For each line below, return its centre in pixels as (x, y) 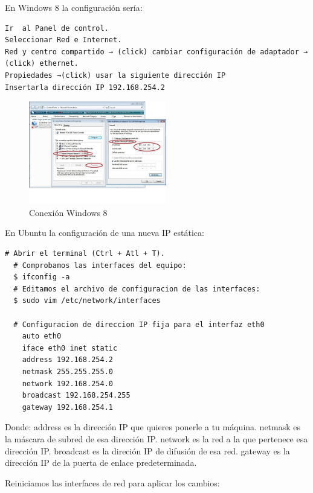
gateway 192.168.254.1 (67, 407)
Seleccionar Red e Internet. (63, 40)
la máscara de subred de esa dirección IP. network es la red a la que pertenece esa (156, 438)
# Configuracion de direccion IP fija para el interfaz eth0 (139, 324)
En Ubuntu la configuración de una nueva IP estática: (105, 233)
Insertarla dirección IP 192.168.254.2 (85, 87)
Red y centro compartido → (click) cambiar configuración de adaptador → (156, 52)
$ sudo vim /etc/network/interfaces (87, 301)
